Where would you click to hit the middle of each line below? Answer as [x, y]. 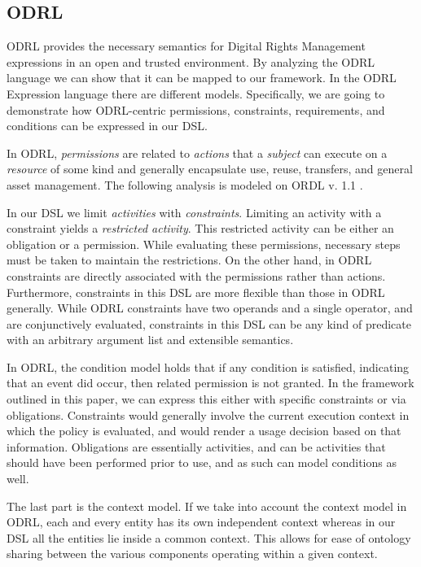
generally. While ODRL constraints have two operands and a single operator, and [210, 308]
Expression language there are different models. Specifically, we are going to [196, 93]
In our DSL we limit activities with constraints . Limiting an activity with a [194, 212]
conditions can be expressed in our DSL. [107, 126]
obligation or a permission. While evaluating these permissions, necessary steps [204, 244]
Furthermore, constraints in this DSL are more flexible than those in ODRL [196, 292]
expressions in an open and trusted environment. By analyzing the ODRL [191, 61]
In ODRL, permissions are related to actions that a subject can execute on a [197, 153]
